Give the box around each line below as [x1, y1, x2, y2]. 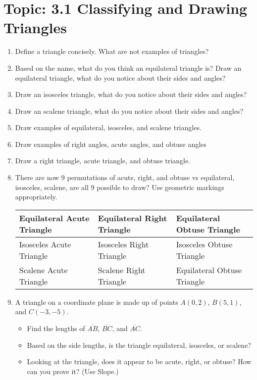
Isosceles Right [98, 238, 149, 250]
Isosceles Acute [19, 238, 71, 250]
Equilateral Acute [19, 212, 90, 224]
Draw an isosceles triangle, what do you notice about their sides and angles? [15, 89, 247, 99]
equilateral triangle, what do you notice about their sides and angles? [15, 72, 226, 83]
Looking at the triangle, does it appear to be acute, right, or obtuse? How [27, 356, 252, 367]
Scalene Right [98, 264, 146, 276]
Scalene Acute [19, 264, 68, 276]
